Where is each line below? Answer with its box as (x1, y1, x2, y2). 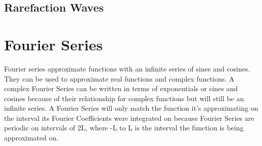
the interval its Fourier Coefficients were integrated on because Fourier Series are (4, 112, 254, 123)
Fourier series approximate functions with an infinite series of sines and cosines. (4, 63, 250, 74)
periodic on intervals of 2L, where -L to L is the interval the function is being (4, 122, 244, 133)
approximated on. (4, 132, 59, 143)
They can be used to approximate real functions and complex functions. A (4, 73, 235, 84)
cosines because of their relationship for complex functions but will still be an (4, 93, 244, 103)
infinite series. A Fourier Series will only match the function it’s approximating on (4, 103, 258, 113)
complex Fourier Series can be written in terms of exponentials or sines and (4, 83, 238, 94)
